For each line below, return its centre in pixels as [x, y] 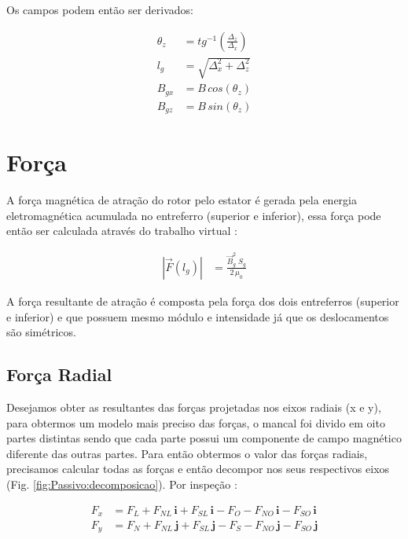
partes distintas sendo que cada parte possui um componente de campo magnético [204, 438]
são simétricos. [41, 332]
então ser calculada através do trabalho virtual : [122, 231]
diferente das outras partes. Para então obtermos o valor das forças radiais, [187, 453]
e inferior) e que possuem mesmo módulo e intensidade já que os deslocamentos [198, 316]
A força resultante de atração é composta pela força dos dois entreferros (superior [203, 301]
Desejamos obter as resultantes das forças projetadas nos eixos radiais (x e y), [194, 407]
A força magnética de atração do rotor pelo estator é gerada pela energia [182, 200]
